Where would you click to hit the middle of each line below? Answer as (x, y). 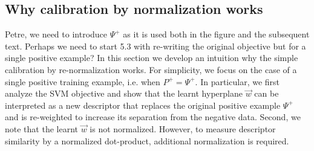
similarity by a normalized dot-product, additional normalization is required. (147, 140)
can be (267, 93)
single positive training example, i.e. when (83, 81)
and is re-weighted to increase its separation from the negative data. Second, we (153, 117)
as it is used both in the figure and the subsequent (216, 34)
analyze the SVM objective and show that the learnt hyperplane (124, 93)
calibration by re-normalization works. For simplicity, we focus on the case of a (151, 69)
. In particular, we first (237, 81)
